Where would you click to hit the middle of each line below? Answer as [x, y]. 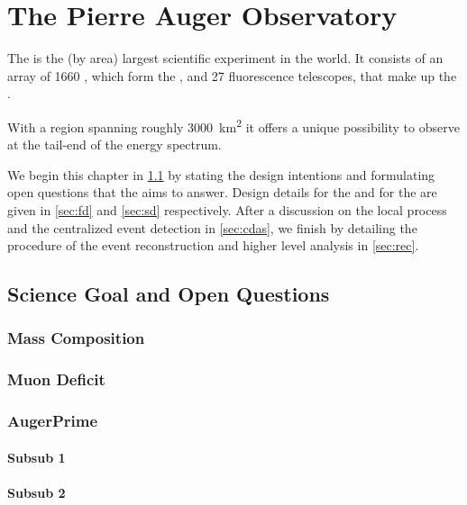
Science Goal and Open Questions [169, 294]
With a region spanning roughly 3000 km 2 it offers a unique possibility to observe [233, 125]
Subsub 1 [37, 457]
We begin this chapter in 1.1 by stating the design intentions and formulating [221, 174]
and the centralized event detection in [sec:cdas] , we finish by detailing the [212, 227]
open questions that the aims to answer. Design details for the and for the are [222, 192]
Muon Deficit [56, 379]
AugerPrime [53, 421]
